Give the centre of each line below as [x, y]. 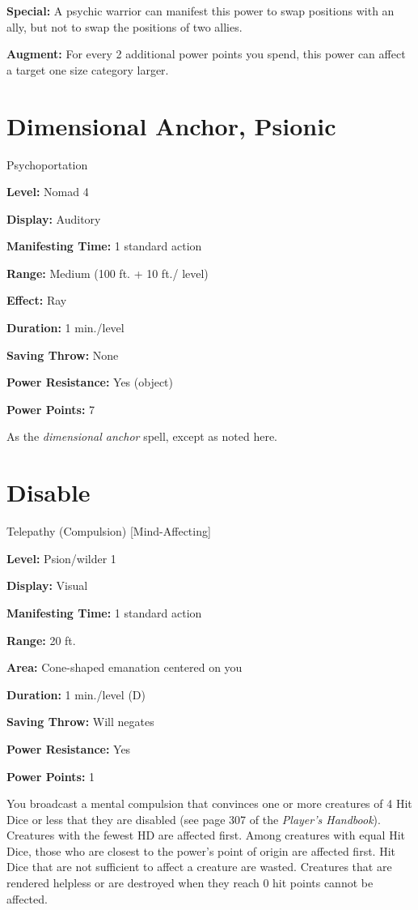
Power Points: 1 [51, 776]
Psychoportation [47, 164]
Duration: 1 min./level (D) [76, 694]
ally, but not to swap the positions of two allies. [125, 26]
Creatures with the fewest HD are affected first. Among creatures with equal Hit [206, 835]
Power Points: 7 [51, 409]
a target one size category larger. [88, 69]
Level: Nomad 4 [48, 192]
